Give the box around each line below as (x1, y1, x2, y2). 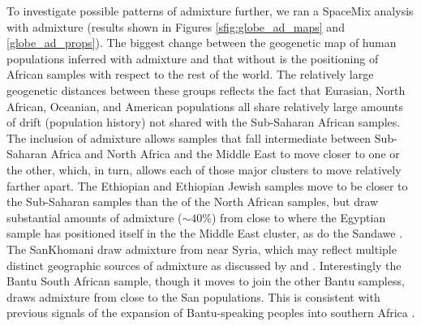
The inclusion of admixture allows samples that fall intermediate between (6, 129, 372, 146)
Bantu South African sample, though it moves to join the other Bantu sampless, (6, 272, 405, 290)
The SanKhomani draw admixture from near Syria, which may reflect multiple (6, 240, 397, 257)
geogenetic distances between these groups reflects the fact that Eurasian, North (6, 81, 406, 98)
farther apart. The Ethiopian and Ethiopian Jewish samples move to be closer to (6, 177, 408, 194)
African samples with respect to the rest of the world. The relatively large (6, 66, 374, 83)
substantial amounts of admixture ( (6, 208, 183, 225)
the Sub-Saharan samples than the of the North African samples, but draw (6, 193, 379, 210)
